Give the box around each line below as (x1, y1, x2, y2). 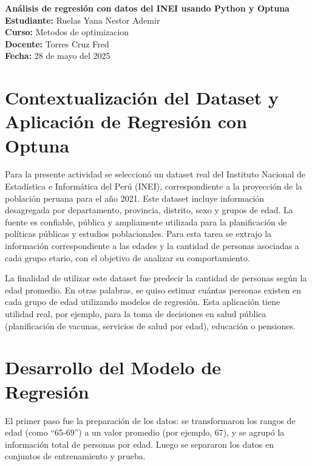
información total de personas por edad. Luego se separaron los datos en (5, 437, 274, 450)
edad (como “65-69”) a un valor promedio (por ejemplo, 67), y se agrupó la (5, 426, 285, 439)
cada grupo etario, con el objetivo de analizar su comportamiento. (5, 251, 250, 264)
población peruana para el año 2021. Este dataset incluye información (5, 191, 265, 204)
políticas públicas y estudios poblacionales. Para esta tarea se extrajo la (5, 227, 272, 240)
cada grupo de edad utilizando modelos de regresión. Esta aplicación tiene (5, 295, 280, 308)
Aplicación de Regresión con (5, 109, 248, 134)
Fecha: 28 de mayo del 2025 (5, 49, 110, 62)
